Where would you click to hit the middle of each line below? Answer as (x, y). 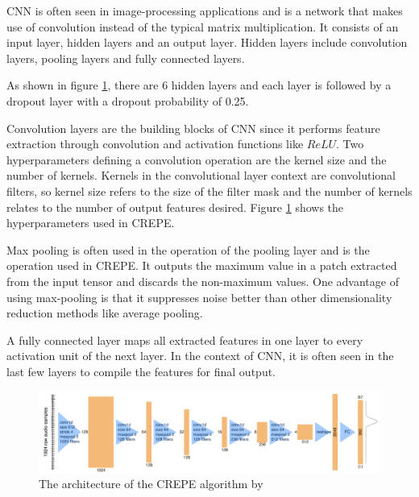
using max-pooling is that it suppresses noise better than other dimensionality (199, 297)
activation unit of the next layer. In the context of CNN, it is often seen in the (200, 356)
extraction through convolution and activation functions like (155, 144)
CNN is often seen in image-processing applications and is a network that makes (205, 10)
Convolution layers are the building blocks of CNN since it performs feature (193, 128)
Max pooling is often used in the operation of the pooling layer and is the (188, 249)
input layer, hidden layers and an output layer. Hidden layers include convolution (207, 42)
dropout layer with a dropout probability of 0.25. (128, 100)
